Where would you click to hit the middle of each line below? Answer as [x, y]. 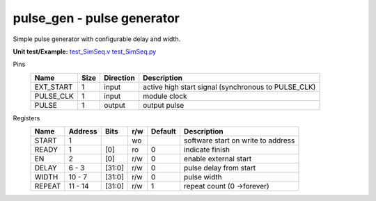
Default [164, 131]
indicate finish [206, 150]
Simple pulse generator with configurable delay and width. [97, 39]
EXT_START [54, 87]
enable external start [218, 159]
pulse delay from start [220, 168]
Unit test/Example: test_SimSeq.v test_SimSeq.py [85, 51]
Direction [119, 78]
